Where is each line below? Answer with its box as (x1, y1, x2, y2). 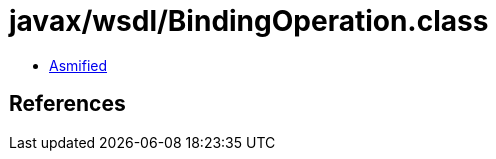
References (9, 91, 126, 117)
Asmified (49, 56, 108, 74)
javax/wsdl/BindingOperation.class (9, 4, 489, 38)
